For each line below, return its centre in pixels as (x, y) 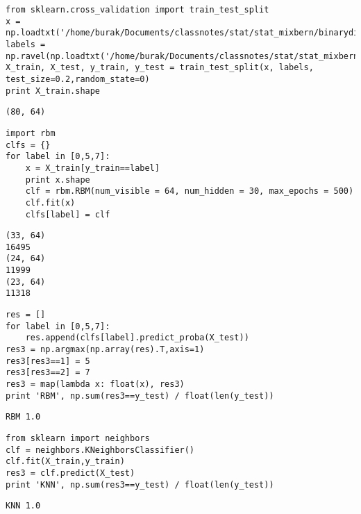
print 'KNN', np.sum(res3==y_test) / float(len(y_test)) (140, 484)
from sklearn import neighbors (78, 438)
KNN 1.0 (23, 506)
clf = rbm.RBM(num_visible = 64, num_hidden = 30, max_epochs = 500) (190, 191)
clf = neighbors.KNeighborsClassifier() (100, 450)
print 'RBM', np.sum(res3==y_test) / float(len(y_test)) (140, 396)
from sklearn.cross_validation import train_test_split (137, 10)
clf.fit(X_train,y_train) (65, 462)
